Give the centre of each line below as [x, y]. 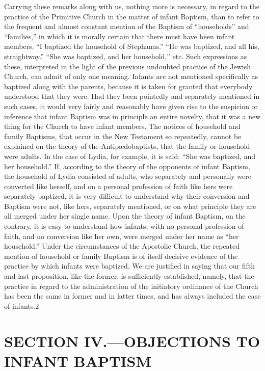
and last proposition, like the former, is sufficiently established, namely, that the [129, 276]
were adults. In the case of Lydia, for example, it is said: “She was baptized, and [130, 156]
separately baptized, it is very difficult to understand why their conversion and [127, 196]
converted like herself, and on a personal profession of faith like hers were [118, 186]
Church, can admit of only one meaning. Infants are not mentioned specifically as [131, 76]
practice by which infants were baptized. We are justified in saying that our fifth [129, 266]
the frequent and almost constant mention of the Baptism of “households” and [127, 26]
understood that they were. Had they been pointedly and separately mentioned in [132, 96]
